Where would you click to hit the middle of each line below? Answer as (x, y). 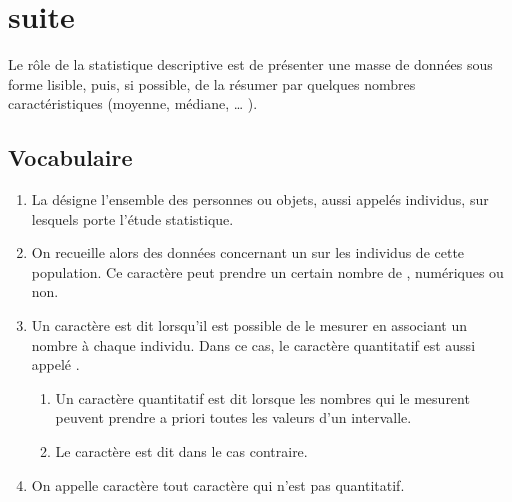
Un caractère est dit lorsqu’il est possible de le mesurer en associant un (249, 325)
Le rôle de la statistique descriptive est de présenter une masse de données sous (250, 64)
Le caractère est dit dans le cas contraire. (181, 451)
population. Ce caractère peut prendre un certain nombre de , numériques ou (267, 271)
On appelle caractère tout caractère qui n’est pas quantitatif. (218, 484)
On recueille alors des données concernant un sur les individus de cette (248, 252)
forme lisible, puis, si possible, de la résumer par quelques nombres (212, 83)
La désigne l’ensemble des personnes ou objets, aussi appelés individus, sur (260, 199)
